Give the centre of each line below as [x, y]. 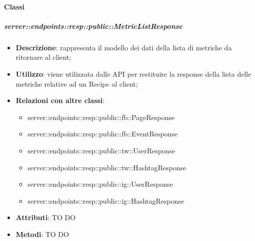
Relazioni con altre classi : [60, 100]
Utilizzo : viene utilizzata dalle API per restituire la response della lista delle [133, 73]
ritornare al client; [43, 57]
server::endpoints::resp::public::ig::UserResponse [100, 184]
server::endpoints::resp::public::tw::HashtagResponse [107, 167]
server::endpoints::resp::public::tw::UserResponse [101, 150]
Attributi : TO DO [46, 217]
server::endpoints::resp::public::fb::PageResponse [101, 117]
